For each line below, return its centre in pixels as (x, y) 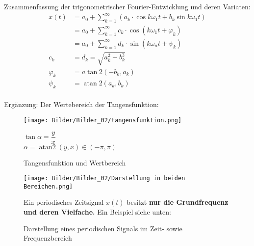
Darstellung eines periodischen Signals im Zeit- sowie (103, 228)
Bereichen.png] (48, 186)
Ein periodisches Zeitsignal (64, 202)
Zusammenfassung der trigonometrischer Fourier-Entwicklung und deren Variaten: (127, 6)
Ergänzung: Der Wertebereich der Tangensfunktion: (81, 104)
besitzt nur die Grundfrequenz (178, 202)
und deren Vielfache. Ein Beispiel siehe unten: (97, 212)
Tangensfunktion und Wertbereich (75, 162)
